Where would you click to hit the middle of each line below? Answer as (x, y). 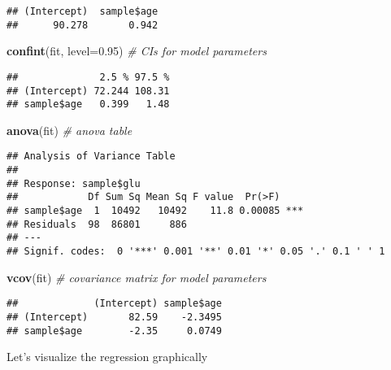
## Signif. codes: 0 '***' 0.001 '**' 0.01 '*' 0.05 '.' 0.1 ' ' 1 (196, 252)
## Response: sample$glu (74, 183)
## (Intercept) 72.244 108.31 (88, 91)
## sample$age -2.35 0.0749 (114, 331)
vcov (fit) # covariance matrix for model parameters (137, 277)
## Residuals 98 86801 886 (97, 224)
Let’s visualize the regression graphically (107, 357)
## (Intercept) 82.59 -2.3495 (114, 317)
